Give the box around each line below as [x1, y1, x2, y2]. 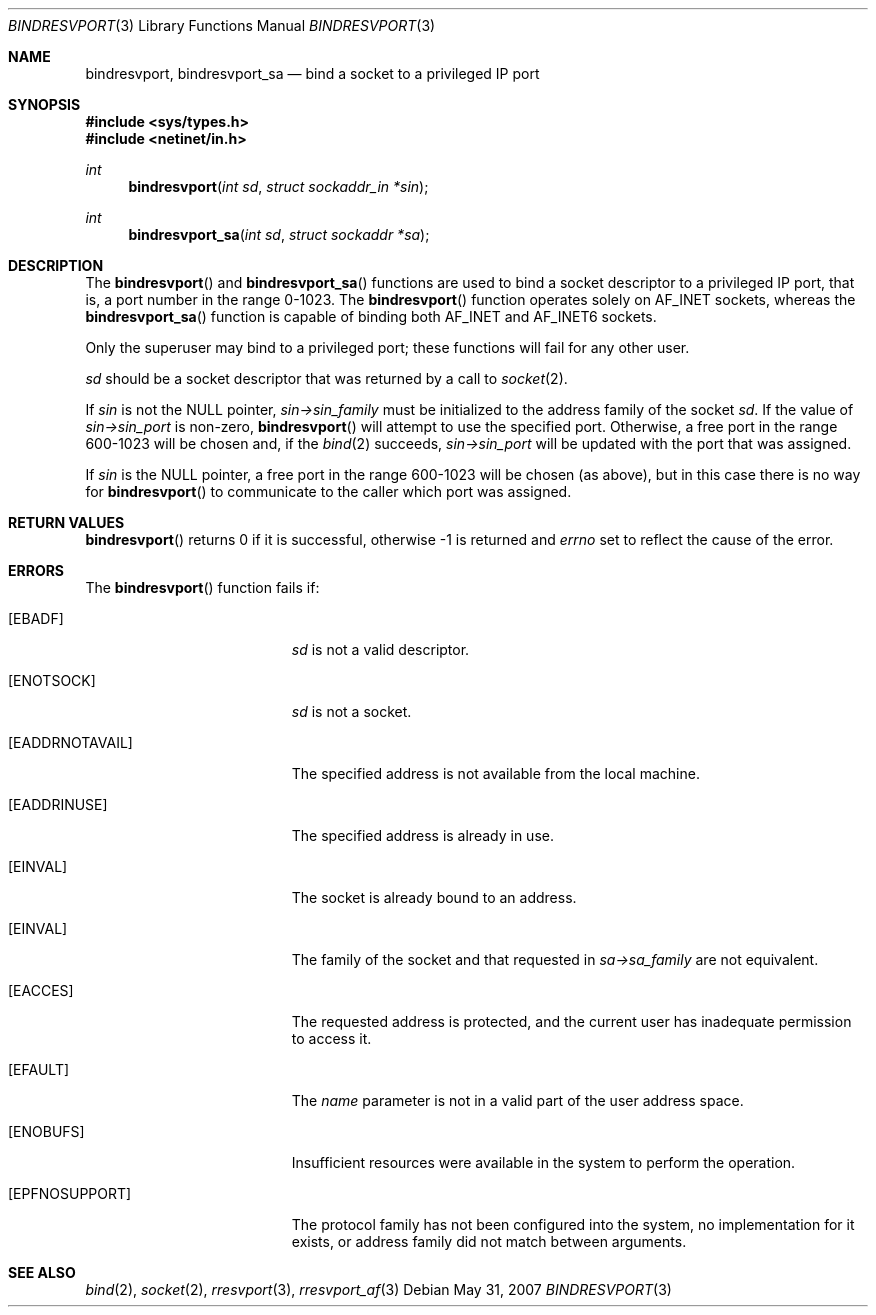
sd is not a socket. [291, 703, 412, 720]
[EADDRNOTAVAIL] [8, 734, 133, 751]
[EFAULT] [8, 1061, 70, 1078]
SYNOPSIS [8, 96, 81, 113]
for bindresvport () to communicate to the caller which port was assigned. [85, 483, 572, 500]
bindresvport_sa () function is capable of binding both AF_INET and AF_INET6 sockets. [85, 308, 657, 325]
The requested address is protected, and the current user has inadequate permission [291, 1013, 852, 1030]
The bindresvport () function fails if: [85, 579, 320, 596]
